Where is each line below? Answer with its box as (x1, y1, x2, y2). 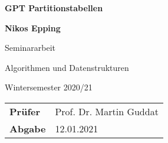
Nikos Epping (5, 21, 61, 34)
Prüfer (9, 104, 41, 118)
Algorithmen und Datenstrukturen (5, 61, 129, 73)
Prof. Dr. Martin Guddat (55, 104, 159, 118)
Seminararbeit (5, 41, 56, 54)
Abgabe (9, 121, 46, 135)
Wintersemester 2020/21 (5, 81, 93, 93)
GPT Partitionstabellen (5, 2, 103, 14)
